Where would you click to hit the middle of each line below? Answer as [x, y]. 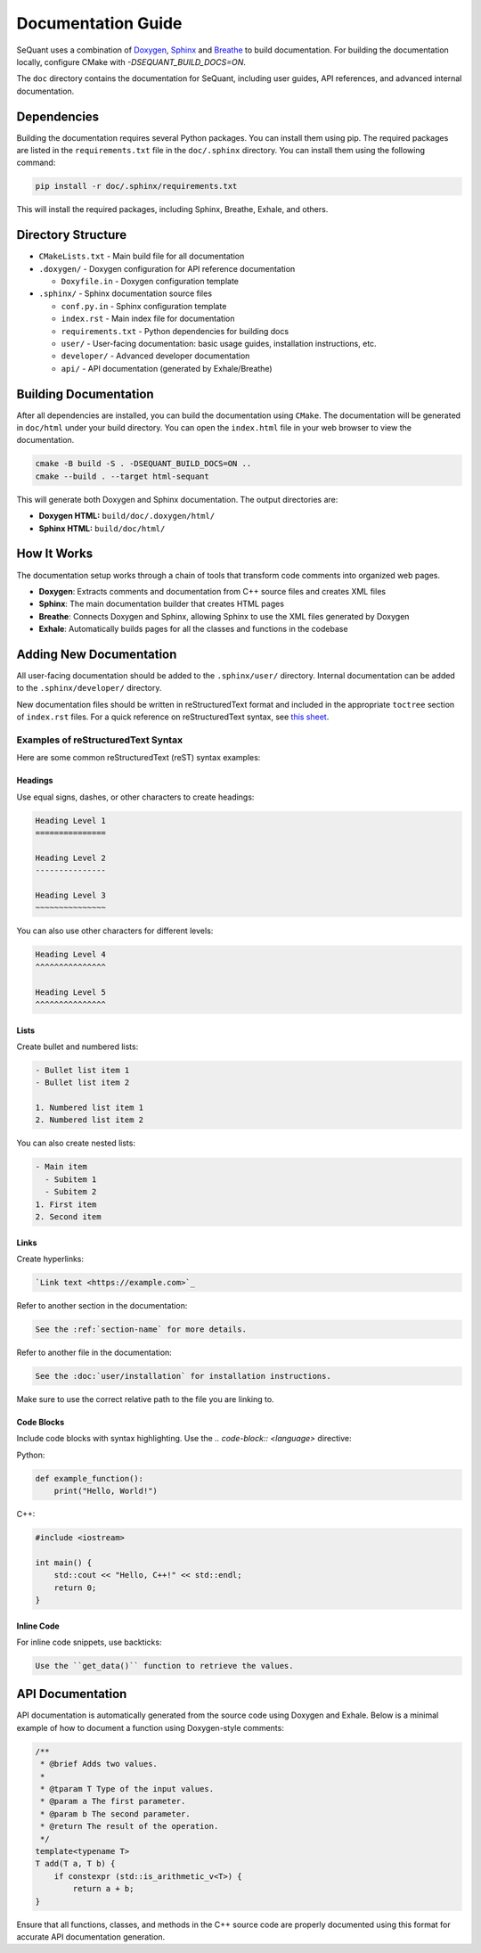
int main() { [64, 1563]
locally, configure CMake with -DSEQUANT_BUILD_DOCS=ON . [131, 62]
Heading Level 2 [71, 858]
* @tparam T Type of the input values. [127, 1789]
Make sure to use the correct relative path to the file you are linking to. [146, 1399]
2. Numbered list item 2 [90, 1120]
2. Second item [68, 1217]
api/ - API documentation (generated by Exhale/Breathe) [167, 368]
